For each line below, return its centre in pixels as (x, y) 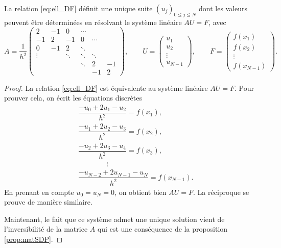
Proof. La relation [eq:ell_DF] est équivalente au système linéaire (106, 88)
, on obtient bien (140, 192)
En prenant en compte (39, 192)
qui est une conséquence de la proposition (162, 229)
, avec (217, 22)
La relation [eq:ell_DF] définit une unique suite (78, 8)
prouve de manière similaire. (48, 202)
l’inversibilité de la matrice (46, 229)
